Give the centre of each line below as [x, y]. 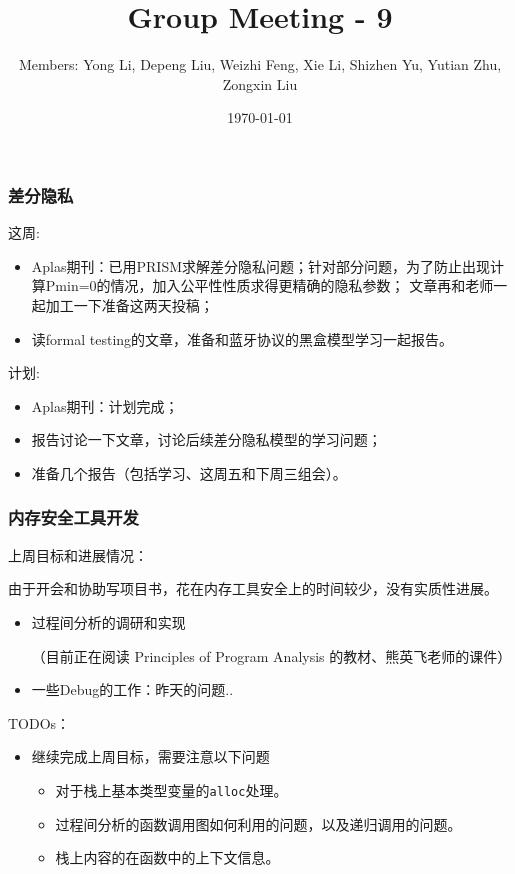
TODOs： [39, 722]
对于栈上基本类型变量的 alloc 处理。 [171, 789]
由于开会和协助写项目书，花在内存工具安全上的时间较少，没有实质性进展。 [253, 588]
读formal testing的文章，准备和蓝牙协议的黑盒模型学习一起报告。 [242, 338]
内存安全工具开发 [73, 517]
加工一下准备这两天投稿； [129, 304]
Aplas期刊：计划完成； [105, 405]
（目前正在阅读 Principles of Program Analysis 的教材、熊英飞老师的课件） [271, 655]
